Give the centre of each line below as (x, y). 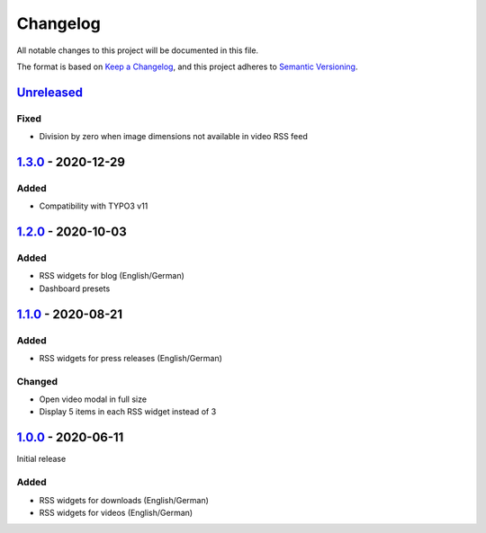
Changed (37, 381)
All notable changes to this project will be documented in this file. (138, 50)
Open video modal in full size (93, 399)
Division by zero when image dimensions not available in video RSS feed (173, 137)
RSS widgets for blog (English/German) (112, 276)
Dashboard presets (75, 289)
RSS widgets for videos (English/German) (116, 512)
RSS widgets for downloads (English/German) (124, 500)
